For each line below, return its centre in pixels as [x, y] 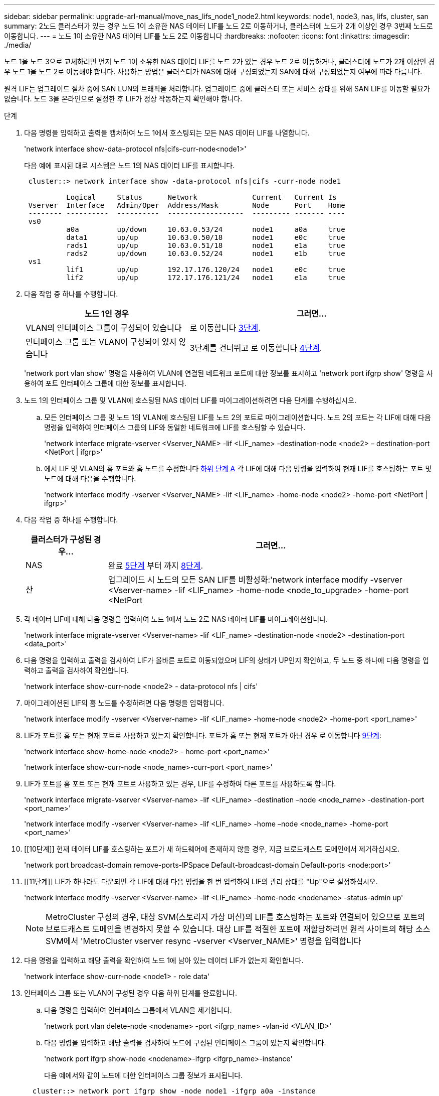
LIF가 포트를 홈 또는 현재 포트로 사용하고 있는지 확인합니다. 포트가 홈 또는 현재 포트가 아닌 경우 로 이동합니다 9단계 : [203, 735]
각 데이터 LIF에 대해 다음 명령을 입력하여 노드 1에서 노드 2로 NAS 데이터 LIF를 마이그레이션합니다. [176, 619]
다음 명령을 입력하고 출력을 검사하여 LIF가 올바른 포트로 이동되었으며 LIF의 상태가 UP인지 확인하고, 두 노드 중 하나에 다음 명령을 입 [227, 660]
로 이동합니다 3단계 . [225, 328]
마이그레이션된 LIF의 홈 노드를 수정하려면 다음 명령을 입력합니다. [124, 703]
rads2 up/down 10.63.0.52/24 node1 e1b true [206, 253]
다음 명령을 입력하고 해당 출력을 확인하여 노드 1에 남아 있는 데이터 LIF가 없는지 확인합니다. [164, 960]
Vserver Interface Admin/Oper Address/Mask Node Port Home [187, 205]
